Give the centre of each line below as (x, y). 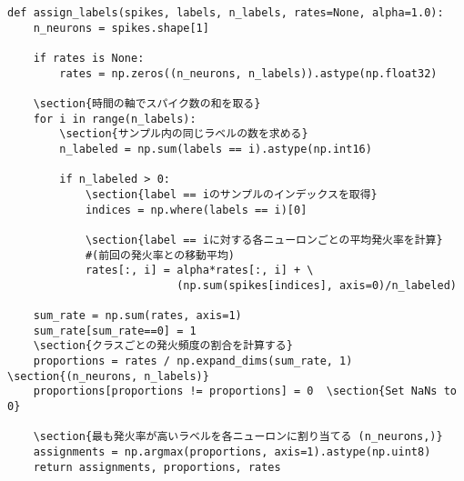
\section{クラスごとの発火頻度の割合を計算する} (163, 346)
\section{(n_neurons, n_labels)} (108, 376)
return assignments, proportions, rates (157, 467)
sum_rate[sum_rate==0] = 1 (115, 331)
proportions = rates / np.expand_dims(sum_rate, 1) (193, 361)
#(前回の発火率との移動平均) (160, 255)
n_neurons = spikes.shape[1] (121, 28)
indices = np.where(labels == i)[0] (196, 210)
